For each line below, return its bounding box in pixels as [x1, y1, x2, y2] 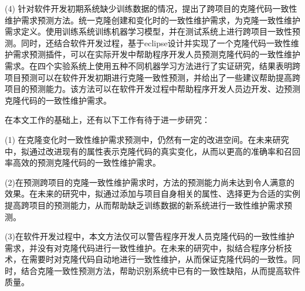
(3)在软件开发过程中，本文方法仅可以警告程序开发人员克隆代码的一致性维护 [5, 230, 294, 242]
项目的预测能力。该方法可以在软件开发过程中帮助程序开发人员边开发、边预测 [5, 83, 300, 95]
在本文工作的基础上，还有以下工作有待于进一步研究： [5, 114, 210, 126]
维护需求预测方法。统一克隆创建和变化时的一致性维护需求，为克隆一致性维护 [5, 13, 300, 26]
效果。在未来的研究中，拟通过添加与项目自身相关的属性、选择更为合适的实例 [5, 187, 300, 200]
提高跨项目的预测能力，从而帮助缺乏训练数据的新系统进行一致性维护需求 [5, 198, 284, 211]
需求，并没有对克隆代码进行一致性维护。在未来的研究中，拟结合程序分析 [5, 241, 284, 254]
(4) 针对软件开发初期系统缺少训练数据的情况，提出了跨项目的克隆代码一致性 [5, 2, 297, 14]
